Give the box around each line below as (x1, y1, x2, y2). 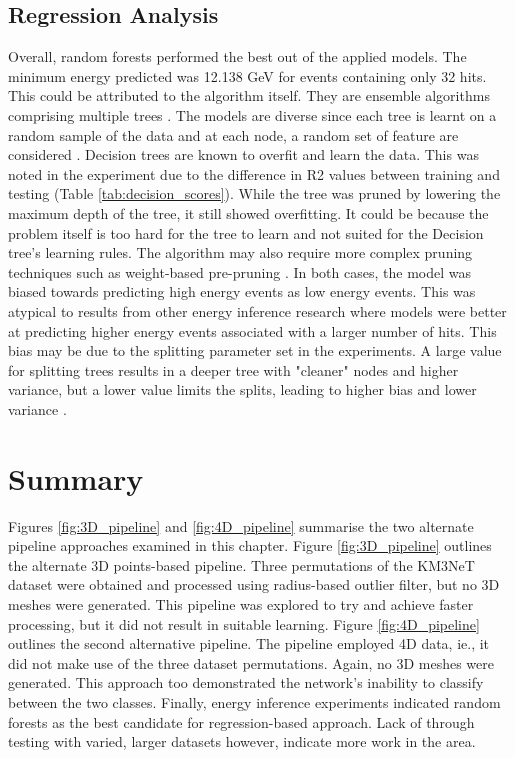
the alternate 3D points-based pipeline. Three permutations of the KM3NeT (8, 554, 475, 575)
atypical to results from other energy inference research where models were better (8, 300, 507, 321)
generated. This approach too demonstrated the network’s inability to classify (8, 672, 484, 693)
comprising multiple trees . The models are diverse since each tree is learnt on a (8, 104, 497, 125)
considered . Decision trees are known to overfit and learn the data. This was (8, 144, 479, 165)
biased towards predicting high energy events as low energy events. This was (8, 281, 476, 302)
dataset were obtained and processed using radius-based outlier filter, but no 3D (8, 574, 500, 595)
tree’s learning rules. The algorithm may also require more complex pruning (8, 242, 473, 263)
